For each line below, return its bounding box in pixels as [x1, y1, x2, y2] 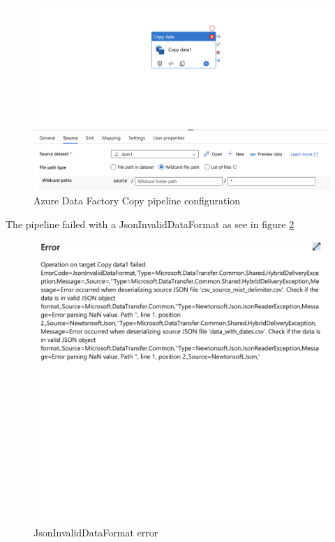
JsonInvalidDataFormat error [33, 525, 158, 539]
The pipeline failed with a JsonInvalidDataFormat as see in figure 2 [6, 217, 295, 232]
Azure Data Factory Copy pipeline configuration [33, 193, 241, 208]
